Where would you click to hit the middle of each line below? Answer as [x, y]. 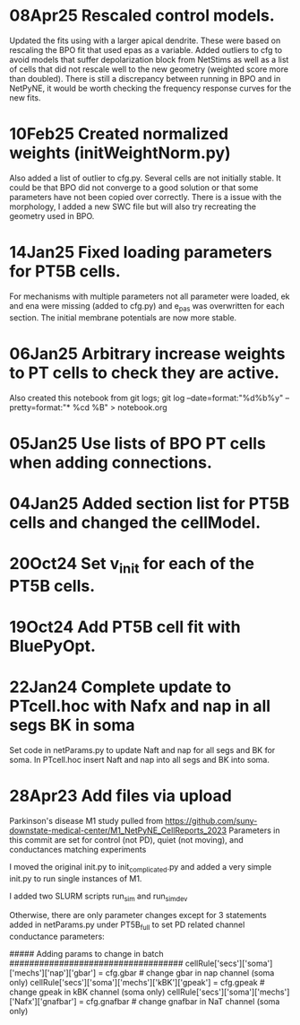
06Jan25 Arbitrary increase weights [147, 353]
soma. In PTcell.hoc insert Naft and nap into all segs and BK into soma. [140, 759]
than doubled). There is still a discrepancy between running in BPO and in [145, 78]
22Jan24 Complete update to [120, 687]
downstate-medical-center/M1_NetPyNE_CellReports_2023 [118, 830]
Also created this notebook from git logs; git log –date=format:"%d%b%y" [146, 398]
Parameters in [254, 830]
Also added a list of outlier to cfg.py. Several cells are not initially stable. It [146, 178]
